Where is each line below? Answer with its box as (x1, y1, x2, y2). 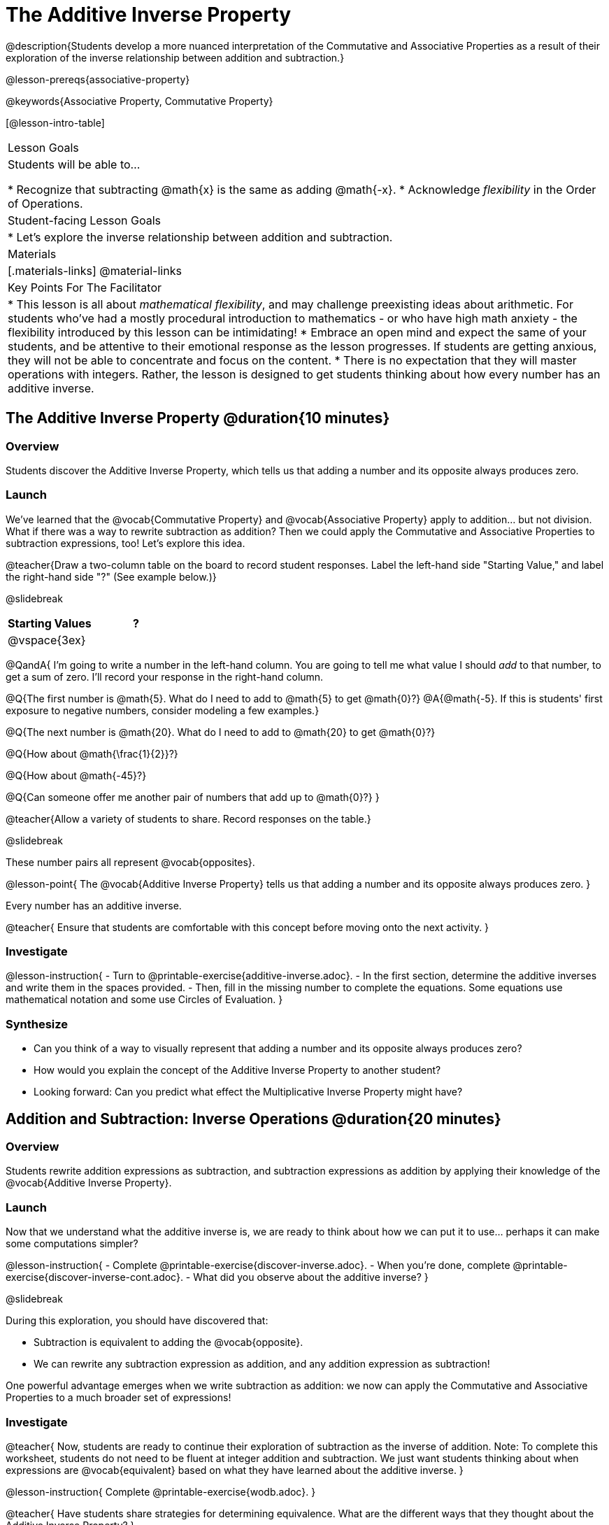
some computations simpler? (6, 1237, 138, 1250)
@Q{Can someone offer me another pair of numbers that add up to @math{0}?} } (6, 790, 380, 803)
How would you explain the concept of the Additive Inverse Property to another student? (34, 1064, 441, 1077)
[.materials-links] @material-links (8, 263, 182, 278)
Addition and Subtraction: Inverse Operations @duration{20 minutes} (6, 1109, 501, 1128)
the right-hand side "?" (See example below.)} (6, 570, 217, 583)
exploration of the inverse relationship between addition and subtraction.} (6, 51, 345, 64)
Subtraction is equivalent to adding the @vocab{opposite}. (34, 1336, 303, 1349)
